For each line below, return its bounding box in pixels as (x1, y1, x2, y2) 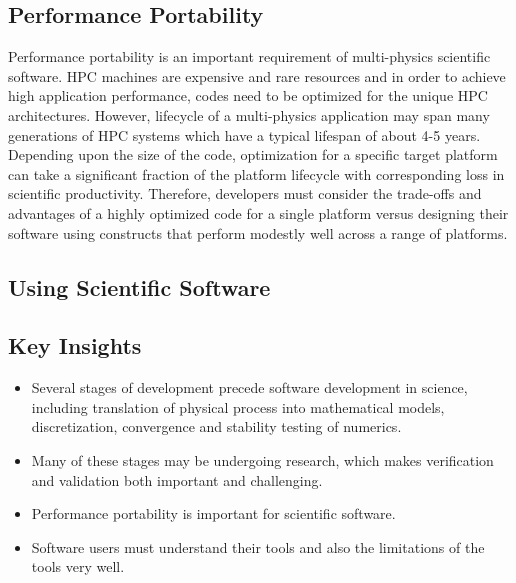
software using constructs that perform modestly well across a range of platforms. (8, 222, 508, 243)
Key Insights (8, 330, 142, 361)
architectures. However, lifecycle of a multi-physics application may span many (8, 104, 490, 125)
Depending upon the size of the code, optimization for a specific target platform (8, 144, 498, 165)
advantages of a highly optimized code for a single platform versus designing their (8, 202, 509, 223)
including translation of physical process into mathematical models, (31, 396, 445, 417)
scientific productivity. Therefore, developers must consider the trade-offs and (8, 183, 482, 204)
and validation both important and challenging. (31, 469, 323, 490)
